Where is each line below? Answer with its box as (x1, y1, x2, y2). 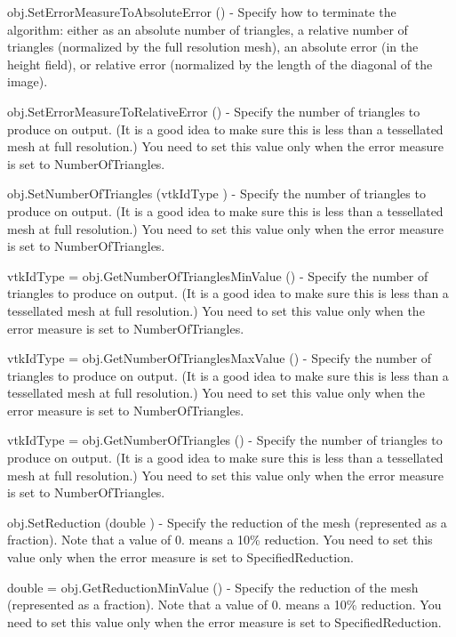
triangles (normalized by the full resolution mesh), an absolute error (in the (7, 37, 419, 56)
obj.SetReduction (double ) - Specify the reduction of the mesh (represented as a (7, 512, 447, 531)
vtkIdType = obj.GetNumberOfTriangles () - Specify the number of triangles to (7, 431, 443, 449)
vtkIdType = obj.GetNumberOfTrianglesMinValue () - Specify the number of (7, 266, 428, 285)
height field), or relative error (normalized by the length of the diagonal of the (7, 54, 433, 73)
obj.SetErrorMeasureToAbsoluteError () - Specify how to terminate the (7, 3, 396, 20)
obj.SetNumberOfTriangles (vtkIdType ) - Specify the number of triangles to (7, 184, 426, 203)
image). (7, 72, 48, 91)
